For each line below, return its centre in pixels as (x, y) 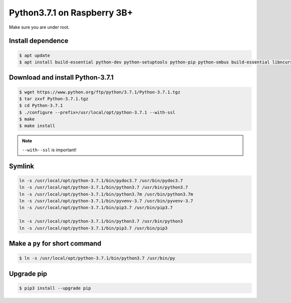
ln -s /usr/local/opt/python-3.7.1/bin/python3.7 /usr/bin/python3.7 (104, 187)
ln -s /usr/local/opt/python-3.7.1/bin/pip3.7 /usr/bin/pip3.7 (96, 208)
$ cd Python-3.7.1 (41, 106)
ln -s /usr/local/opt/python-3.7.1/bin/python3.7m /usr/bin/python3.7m (106, 194)
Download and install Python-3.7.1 (61, 78)
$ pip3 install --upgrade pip (55, 288)
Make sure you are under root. (39, 27)
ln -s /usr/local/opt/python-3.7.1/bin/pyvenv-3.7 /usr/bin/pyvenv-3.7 (106, 201)
